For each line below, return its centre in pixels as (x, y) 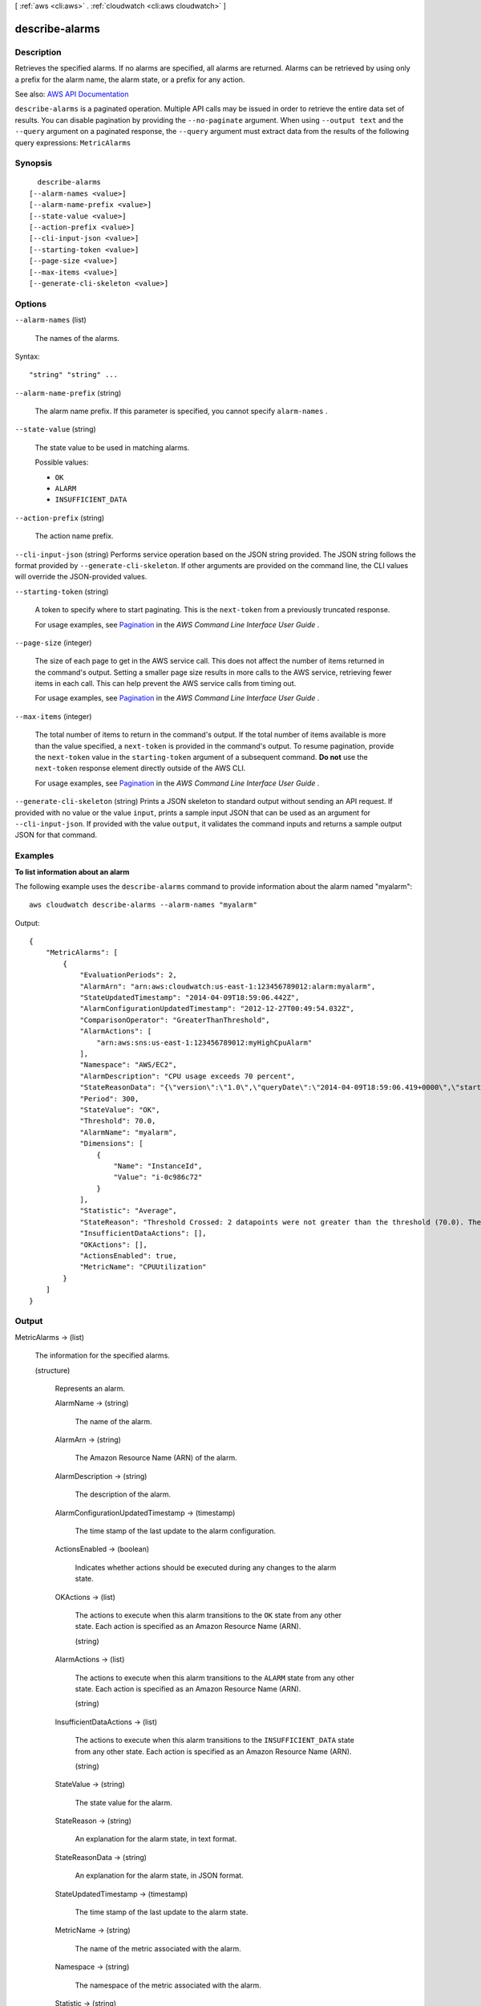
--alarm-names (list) (51, 320)
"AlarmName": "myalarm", (129, 1132)
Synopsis (33, 163)
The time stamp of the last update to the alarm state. (162, 1912)
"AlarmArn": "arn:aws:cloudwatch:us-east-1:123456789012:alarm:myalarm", (228, 986)
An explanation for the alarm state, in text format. (156, 1839)
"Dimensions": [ (111, 1144)
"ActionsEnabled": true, (129, 1256)
